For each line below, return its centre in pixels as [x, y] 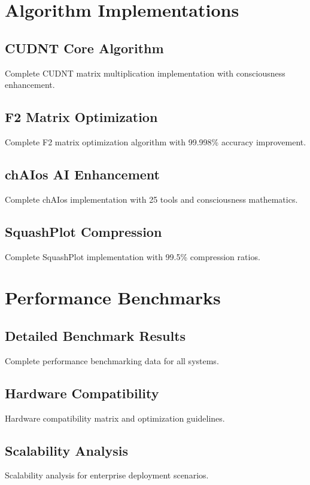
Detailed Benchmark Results [95, 335]
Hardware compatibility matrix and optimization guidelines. [115, 418]
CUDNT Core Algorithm [84, 48]
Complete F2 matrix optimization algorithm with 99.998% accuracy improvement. [156, 141]
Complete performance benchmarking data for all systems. [112, 360]
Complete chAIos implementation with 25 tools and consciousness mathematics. [151, 199]
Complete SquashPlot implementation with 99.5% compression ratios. [133, 256]
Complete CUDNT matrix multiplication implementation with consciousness [145, 73]
